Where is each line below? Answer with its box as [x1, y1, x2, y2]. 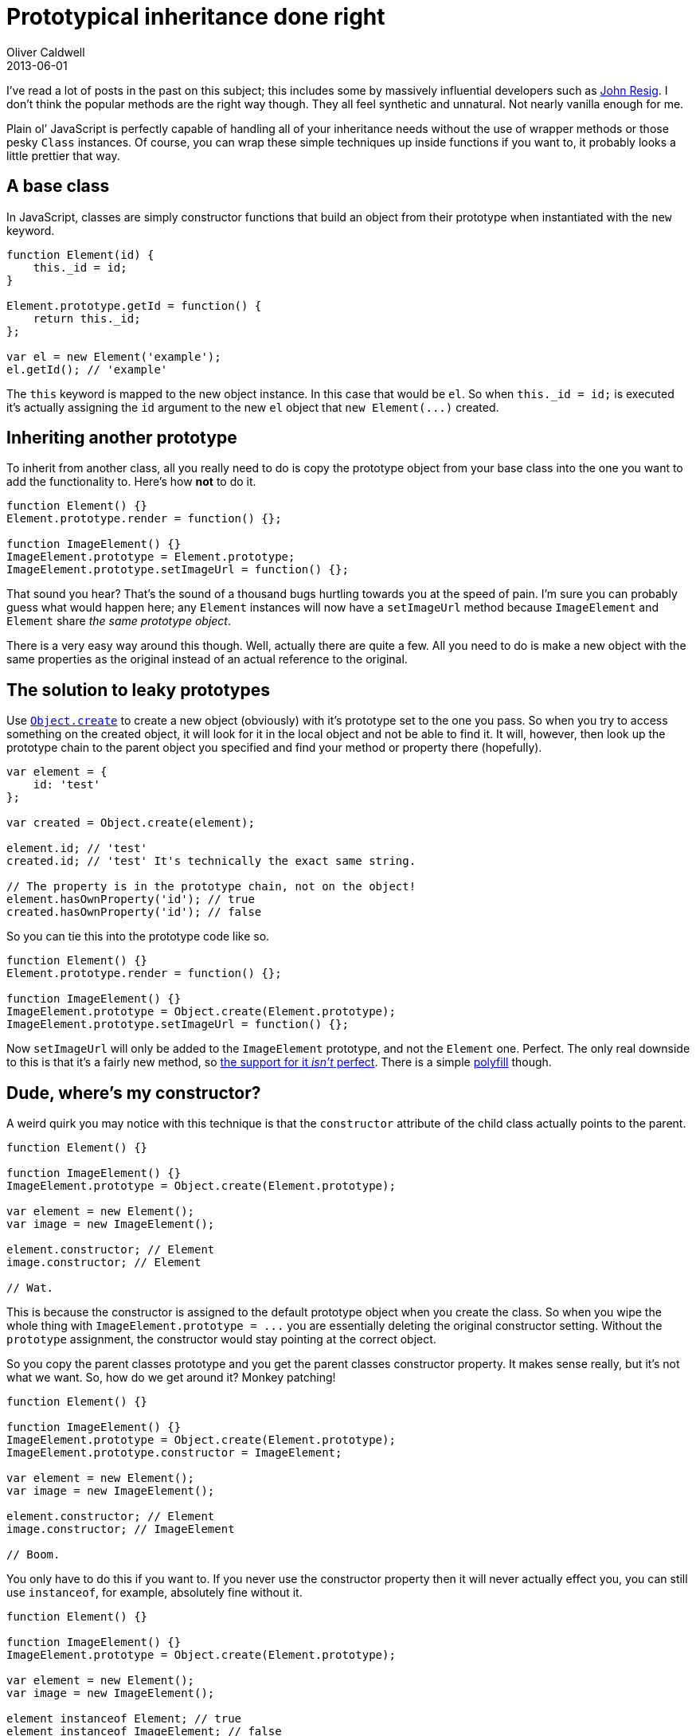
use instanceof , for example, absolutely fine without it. [6, 1585, 303, 1600]
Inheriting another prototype [6, 428, 237, 448]
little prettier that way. [6, 148, 120, 162]
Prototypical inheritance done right [6, 3, 385, 30]
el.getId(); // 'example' [6, 362, 168, 376]
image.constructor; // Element [6, 1256, 201, 1269]
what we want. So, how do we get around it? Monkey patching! [6, 1370, 336, 1385]
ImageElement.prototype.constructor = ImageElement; [6, 1446, 342, 1460]
